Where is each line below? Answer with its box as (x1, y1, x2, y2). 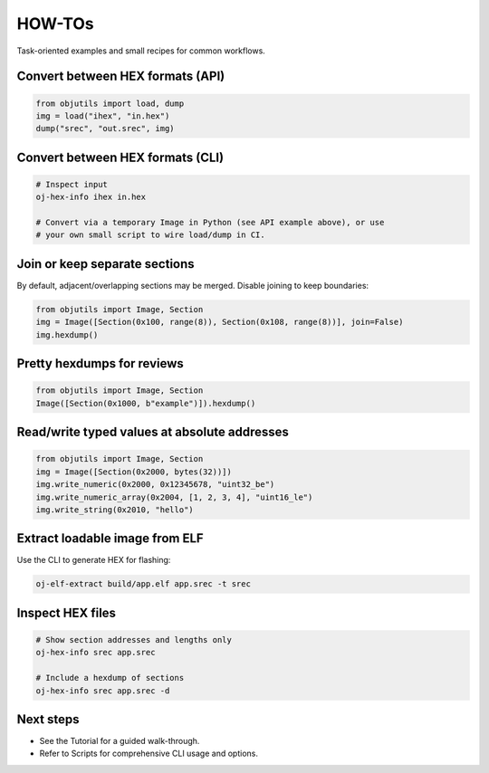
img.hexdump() (35, 329, 99, 339)
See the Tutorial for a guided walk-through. (39, 736, 200, 747)
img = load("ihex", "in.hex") (35, 110, 170, 121)
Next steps (16, 711, 80, 727)
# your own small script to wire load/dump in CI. (35, 230, 266, 240)
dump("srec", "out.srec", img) (35, 123, 176, 134)
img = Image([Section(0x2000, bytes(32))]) (35, 466, 233, 477)
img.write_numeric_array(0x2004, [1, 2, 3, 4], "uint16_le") (35, 491, 313, 502)
